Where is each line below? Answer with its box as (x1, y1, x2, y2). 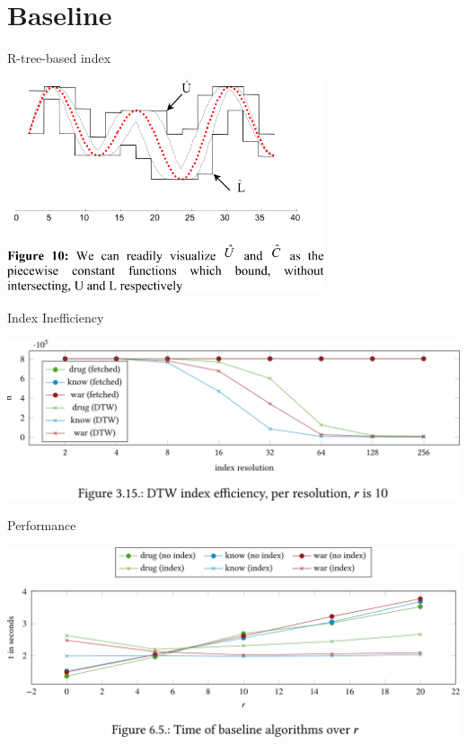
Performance (7, 516, 76, 535)
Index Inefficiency (7, 308, 104, 327)
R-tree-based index (7, 49, 111, 67)
